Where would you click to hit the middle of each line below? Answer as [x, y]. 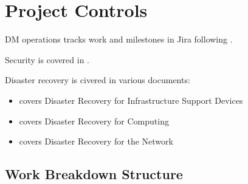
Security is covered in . [47, 59]
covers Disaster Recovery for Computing [94, 121]
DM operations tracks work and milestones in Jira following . [119, 39]
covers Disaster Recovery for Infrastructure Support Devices [131, 100]
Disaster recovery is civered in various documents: [98, 80]
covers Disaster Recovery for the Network [96, 141]
